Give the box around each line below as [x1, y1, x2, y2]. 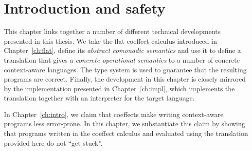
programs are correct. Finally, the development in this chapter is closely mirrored [4, 74, 246, 84]
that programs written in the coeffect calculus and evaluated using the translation [4, 128, 248, 138]
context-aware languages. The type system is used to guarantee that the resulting [4, 64, 247, 74]
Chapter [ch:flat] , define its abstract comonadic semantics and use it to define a [4, 45, 241, 55]
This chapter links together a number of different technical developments [4, 26, 221, 36]
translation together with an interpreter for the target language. [4, 93, 195, 103]
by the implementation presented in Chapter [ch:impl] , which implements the [4, 83, 235, 93]
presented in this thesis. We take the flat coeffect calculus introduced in [4, 35, 217, 46]
